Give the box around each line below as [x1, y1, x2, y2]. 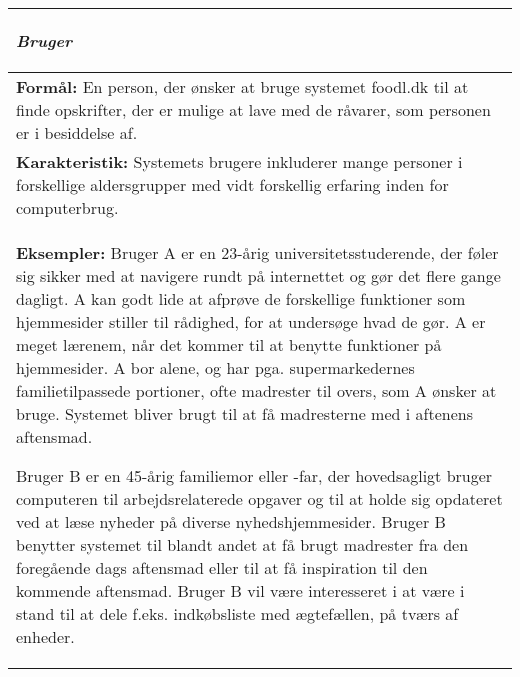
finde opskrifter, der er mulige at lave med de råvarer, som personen [16, 98, 491, 121]
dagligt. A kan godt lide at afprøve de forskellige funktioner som [16, 287, 466, 310]
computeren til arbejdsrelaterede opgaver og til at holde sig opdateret [16, 487, 503, 510]
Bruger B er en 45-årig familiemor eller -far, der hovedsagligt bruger [16, 464, 493, 487]
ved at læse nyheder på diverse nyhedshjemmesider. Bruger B [16, 510, 446, 533]
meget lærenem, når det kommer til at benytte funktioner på [16, 333, 442, 356]
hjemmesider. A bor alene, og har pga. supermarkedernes [16, 356, 415, 379]
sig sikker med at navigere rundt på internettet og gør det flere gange [16, 264, 501, 287]
